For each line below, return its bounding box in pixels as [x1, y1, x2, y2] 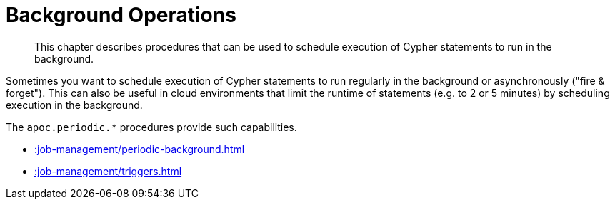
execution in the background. [6, 98, 143, 111]
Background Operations [6, 3, 236, 27]
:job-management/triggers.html [34, 164, 182, 177]
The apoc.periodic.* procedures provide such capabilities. [6, 120, 297, 133]
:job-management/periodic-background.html [34, 142, 245, 155]
